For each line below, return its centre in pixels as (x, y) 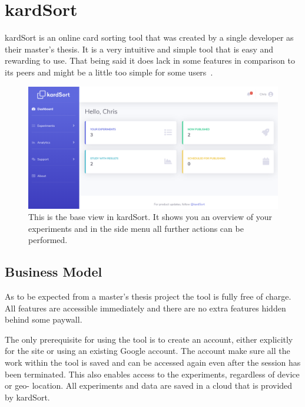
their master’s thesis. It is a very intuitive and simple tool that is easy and (139, 49)
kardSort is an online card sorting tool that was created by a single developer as (149, 37)
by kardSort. (27, 397)
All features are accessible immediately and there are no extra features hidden (145, 308)
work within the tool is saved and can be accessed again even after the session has (153, 362)
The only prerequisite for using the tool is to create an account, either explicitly (149, 339)
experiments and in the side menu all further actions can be (136, 228)
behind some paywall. (44, 319)
